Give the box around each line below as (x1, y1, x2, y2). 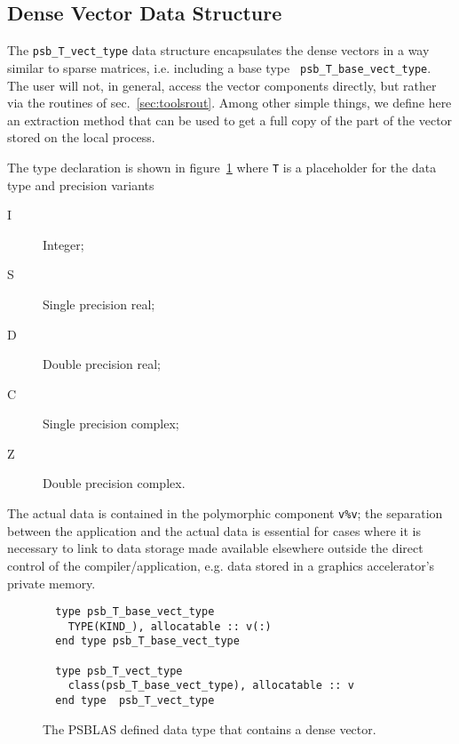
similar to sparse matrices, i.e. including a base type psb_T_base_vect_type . (7, 58, 431, 76)
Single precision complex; (43, 414, 179, 433)
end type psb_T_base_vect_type (55, 635, 240, 648)
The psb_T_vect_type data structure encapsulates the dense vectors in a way (7, 41, 430, 60)
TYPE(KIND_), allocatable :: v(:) (67, 620, 272, 633)
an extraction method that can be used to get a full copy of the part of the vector (7, 110, 453, 129)
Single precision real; (43, 294, 155, 313)
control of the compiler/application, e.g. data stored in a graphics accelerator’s (7, 556, 435, 574)
